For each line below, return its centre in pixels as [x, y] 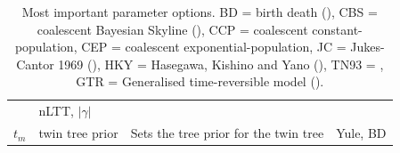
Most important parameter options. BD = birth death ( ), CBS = [200, 12]
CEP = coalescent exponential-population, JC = [214, 47]
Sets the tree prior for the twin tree [227, 133]
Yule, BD [361, 133]
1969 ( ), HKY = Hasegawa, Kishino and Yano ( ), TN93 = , [221, 64]
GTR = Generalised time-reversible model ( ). [200, 81]
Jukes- [367, 47]
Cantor [35, 64]
